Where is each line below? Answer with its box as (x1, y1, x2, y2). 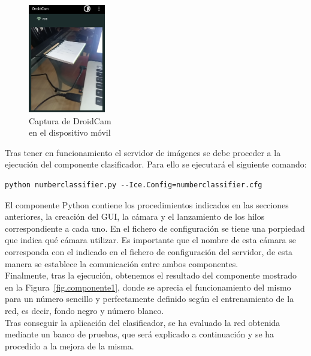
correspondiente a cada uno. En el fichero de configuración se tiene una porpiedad (5, 222, 305, 234)
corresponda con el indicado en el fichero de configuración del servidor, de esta (5, 246, 292, 258)
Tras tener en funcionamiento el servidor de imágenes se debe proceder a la (5, 146, 281, 158)
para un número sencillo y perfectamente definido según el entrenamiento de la (5, 292, 294, 305)
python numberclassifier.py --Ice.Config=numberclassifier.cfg (5, 181, 262, 190)
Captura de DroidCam (29, 114, 111, 127)
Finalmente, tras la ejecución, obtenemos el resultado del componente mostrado (5, 269, 297, 282)
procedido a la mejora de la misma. (5, 339, 134, 352)
